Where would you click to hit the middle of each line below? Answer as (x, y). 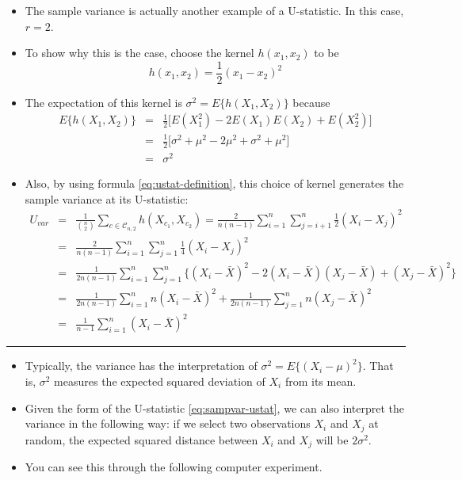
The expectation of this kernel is (103, 102)
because (311, 102)
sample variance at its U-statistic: (107, 198)
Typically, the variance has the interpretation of (141, 366)
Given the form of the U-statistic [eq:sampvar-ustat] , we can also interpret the (214, 408)
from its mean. (321, 381)
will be (332, 439)
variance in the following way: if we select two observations (168, 423)
